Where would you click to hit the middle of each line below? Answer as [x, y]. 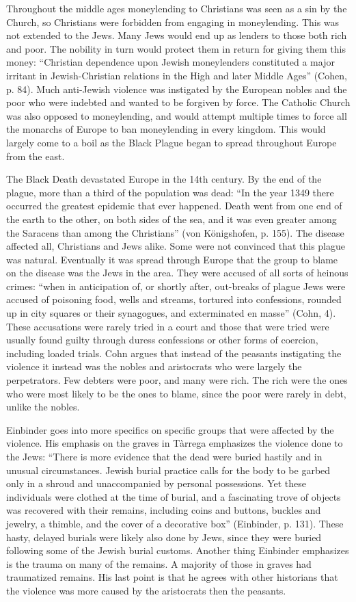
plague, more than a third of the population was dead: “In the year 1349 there [170, 192]
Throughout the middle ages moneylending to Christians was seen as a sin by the [177, 8]
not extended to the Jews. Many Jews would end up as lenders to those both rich [177, 35]
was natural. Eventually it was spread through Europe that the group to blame [172, 259]
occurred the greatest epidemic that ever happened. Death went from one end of [174, 206]
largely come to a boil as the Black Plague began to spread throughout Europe [172, 142]
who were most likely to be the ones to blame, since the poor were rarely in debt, [176, 393]
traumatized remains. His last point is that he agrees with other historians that [172, 577]
